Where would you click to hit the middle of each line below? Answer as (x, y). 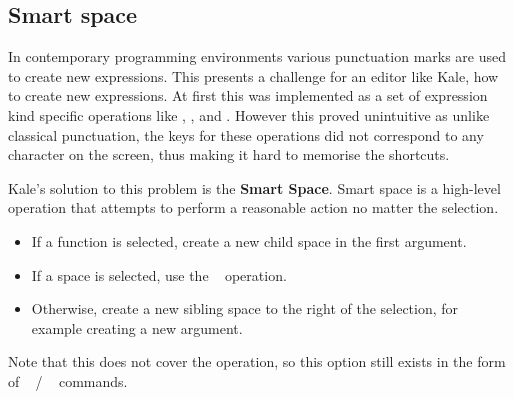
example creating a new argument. (137, 327)
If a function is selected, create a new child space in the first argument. (249, 240)
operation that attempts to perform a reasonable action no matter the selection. (253, 207)
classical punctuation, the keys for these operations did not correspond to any (246, 134)
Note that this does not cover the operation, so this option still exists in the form (257, 361)
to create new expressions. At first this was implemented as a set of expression (248, 95)
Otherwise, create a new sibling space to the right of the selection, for (245, 308)
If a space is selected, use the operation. (159, 274)
